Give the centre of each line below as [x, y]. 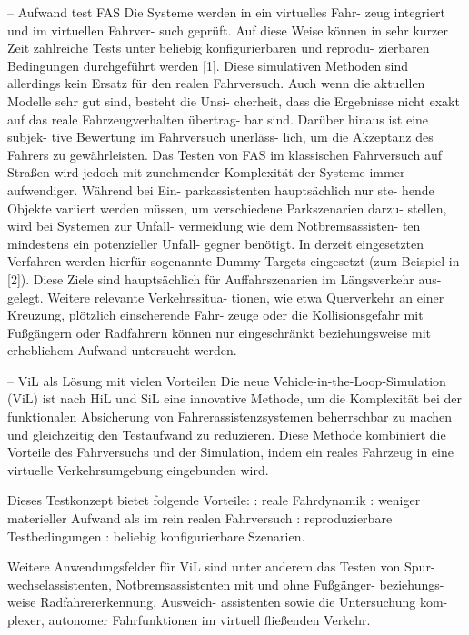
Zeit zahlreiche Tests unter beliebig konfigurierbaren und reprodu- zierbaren [219, 48]
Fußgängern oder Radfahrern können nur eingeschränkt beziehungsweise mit [220, 332]
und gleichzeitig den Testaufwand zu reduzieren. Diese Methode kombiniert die [227, 434]
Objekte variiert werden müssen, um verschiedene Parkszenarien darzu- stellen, [227, 208]
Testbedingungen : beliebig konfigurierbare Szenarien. [156, 536]
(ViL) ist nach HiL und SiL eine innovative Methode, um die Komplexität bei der [235, 398]
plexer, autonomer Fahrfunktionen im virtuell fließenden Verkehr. [189, 620]
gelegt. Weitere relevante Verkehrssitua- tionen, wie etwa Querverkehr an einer [226, 297]
